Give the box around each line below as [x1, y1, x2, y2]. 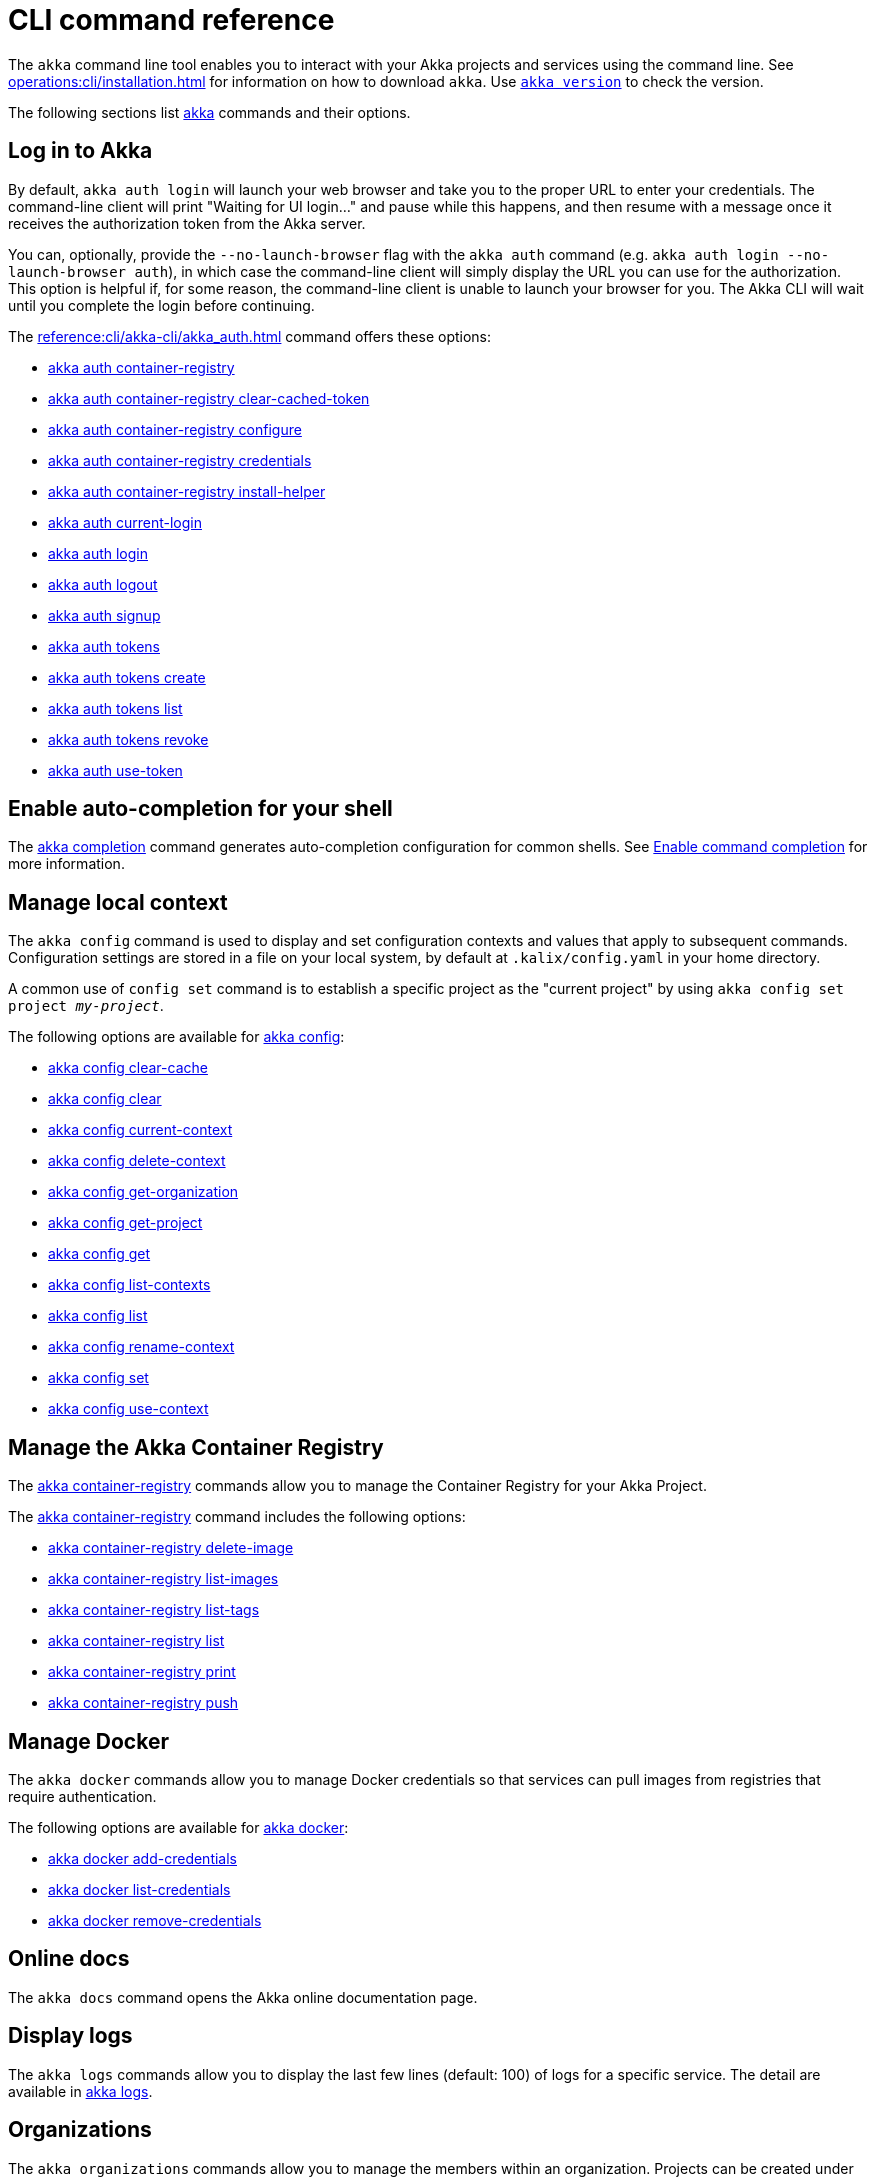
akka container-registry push [48, 1694, 239, 1712]
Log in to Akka [8, 138, 153, 164]
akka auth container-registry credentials [48, 451, 312, 469]
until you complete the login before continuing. [8, 296, 315, 314]
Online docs [8, 1946, 130, 1972]
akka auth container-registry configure [48, 420, 302, 438]
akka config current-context [48, 1121, 233, 1139]
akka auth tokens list [48, 699, 183, 717]
